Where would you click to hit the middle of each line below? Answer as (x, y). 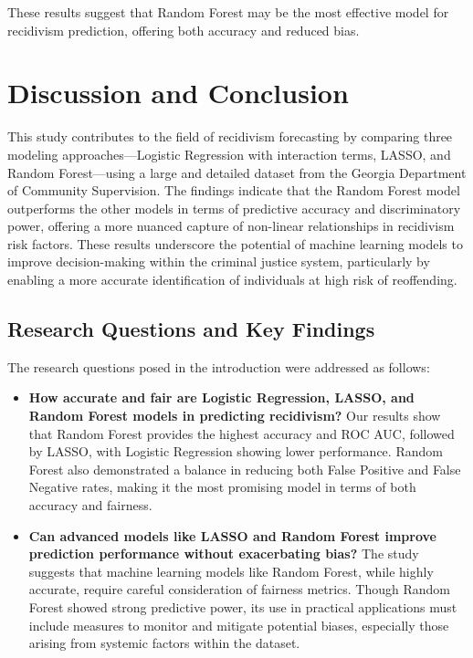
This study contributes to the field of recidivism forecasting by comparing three (230, 136)
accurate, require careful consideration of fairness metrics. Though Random (240, 589)
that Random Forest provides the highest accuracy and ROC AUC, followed (242, 433)
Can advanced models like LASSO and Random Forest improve (232, 535)
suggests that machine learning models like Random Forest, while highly (231, 571)
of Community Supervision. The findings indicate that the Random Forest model (234, 190)
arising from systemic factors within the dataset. (164, 643)
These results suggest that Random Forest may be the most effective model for (228, 12)
